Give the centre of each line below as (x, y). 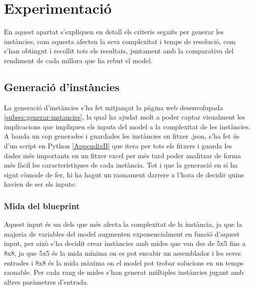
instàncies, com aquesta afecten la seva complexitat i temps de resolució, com (120, 41)
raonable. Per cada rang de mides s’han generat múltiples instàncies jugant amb (124, 272)
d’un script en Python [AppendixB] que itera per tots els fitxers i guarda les (118, 146)
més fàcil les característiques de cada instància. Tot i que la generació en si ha (121, 165)
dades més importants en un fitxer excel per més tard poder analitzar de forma (123, 155)
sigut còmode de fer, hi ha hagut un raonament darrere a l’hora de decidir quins (124, 174)
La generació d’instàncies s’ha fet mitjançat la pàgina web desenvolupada (114, 107)
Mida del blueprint (42, 205)
